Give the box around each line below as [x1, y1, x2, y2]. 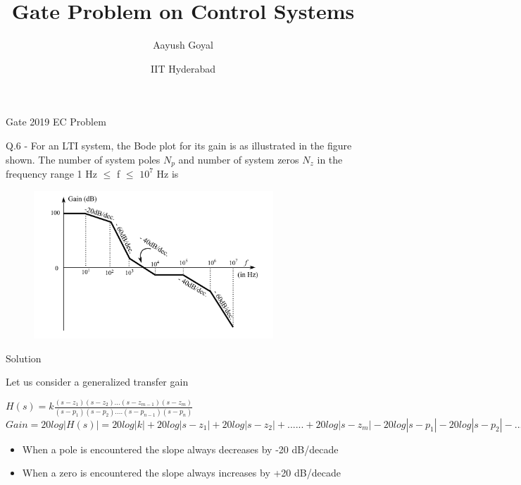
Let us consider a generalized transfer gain [6, 374, 189, 389]
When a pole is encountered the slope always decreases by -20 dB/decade [22, 441, 339, 456]
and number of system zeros [178, 152, 299, 166]
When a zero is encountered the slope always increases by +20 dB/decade [22, 465, 341, 480]
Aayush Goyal [153, 37, 213, 52]
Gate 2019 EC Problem [6, 114, 106, 129]
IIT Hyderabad [150, 61, 216, 75]
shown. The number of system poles [6, 152, 161, 166]
